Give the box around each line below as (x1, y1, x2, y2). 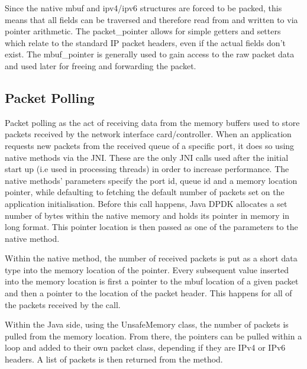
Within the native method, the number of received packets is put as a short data (5, 252, 298, 264)
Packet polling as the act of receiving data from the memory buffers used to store (5, 116, 300, 128)
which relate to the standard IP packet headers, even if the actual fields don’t (5, 36, 286, 48)
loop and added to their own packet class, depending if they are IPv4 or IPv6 (5, 341, 286, 354)
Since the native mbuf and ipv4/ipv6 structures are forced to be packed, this (5, 2, 282, 14)
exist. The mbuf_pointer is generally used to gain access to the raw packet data (5, 48, 295, 60)
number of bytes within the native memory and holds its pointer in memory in (5, 209, 290, 221)
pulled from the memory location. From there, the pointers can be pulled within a (5, 329, 302, 342)
